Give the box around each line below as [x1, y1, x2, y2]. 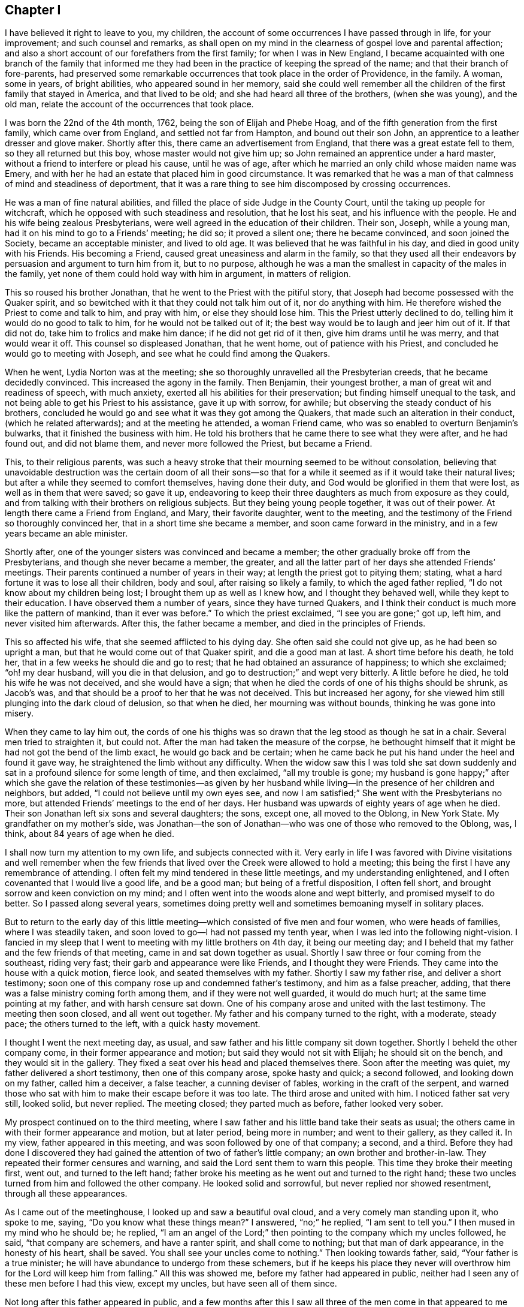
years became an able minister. [5, 528, 128, 539]
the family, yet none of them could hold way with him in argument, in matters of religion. [5, 269, 352, 279]
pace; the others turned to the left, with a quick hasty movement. [5, 1019, 261, 1029]
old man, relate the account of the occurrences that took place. [5, 99, 254, 110]
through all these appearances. [5, 1188, 128, 1199]
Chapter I [5, 2, 61, 17]
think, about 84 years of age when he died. [5, 829, 175, 839]
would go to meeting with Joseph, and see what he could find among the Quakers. [5, 348, 331, 359]
